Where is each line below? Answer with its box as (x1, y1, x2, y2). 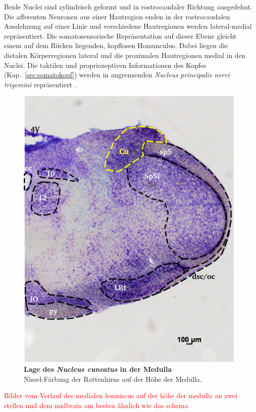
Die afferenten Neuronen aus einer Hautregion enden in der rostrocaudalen (4, 11, 230, 21)
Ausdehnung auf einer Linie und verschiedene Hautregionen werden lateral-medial (4, 21, 252, 31)
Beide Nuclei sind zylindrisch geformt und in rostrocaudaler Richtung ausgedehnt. (4, 1, 253, 11)
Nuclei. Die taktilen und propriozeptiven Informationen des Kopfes (4, 59, 206, 70)
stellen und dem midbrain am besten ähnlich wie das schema (4, 400, 188, 410)
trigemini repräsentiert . (4, 79, 77, 89)
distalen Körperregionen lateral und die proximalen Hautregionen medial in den (4, 50, 246, 60)
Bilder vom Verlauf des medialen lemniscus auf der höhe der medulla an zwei (4, 390, 238, 401)
